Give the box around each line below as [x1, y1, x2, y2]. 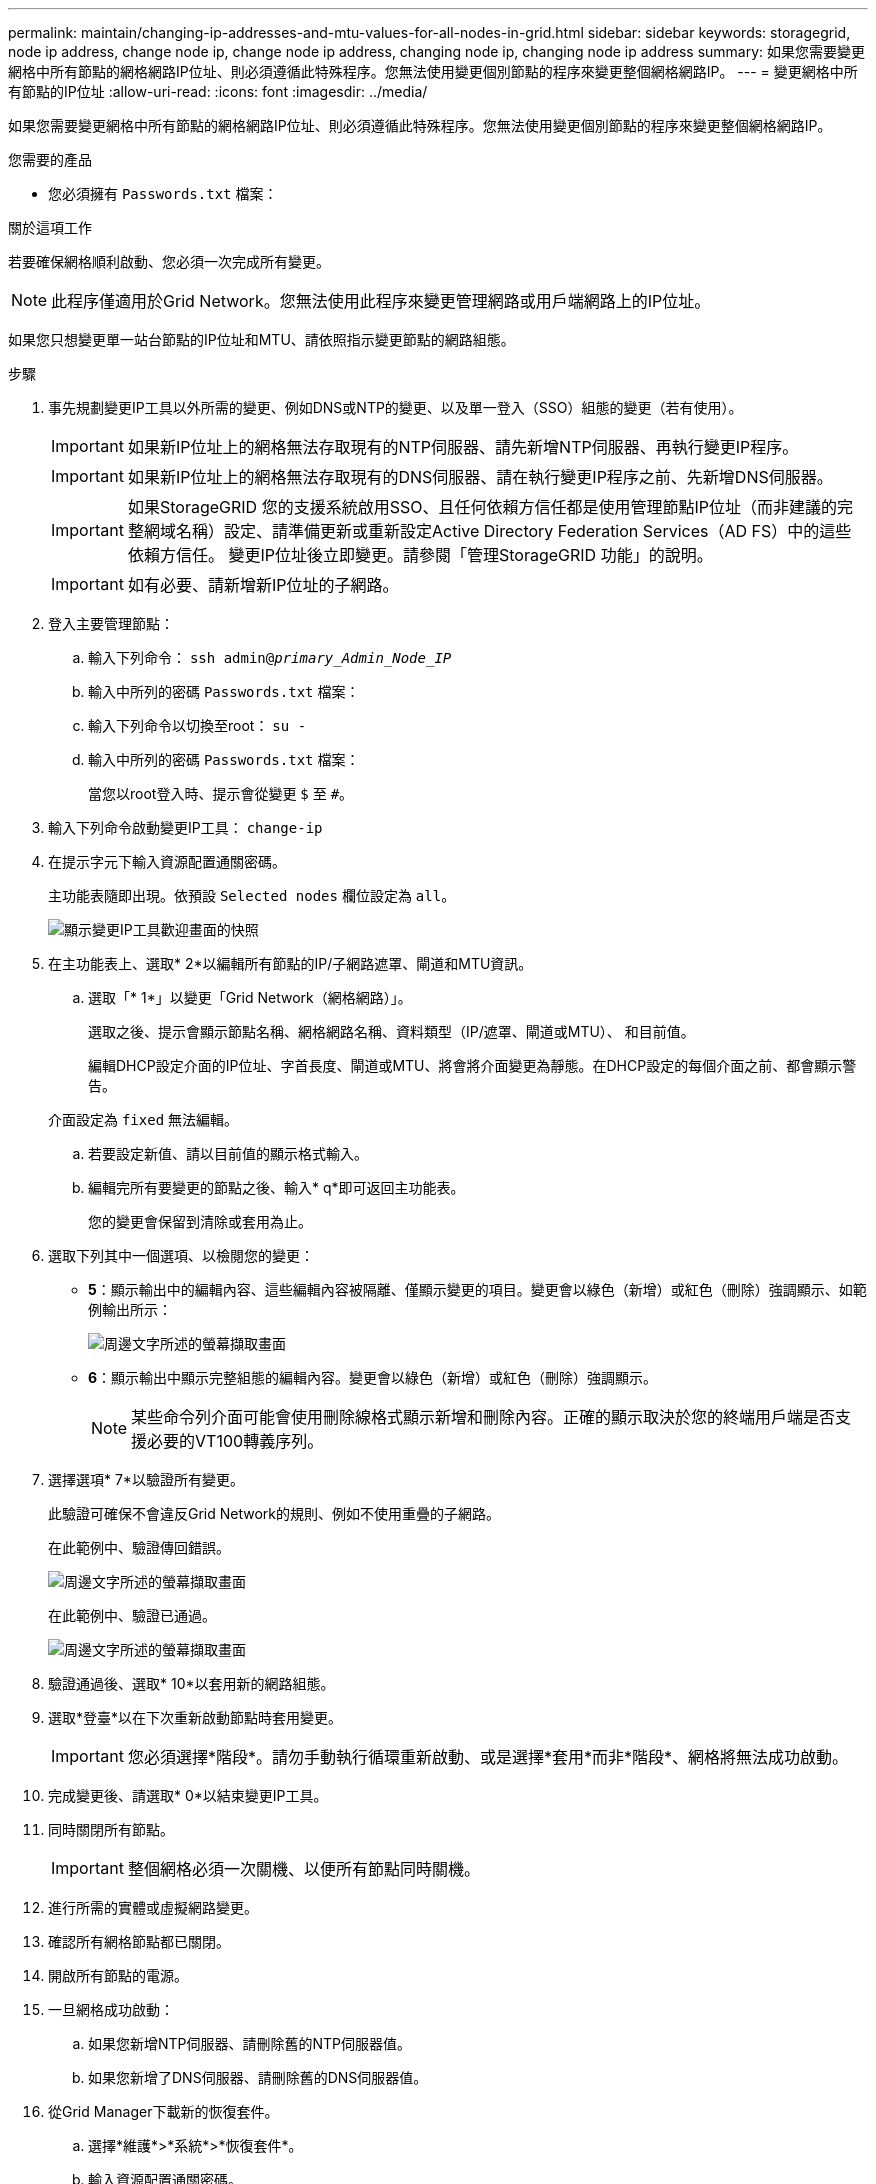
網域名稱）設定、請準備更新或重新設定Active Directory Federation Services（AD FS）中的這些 [143, 521, 852, 541]
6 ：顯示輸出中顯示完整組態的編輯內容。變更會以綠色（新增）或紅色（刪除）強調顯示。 [88, 1369, 658, 1386]
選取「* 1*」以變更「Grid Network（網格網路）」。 [88, 989, 412, 1006]
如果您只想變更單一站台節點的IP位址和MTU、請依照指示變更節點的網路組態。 [8, 331, 515, 348]
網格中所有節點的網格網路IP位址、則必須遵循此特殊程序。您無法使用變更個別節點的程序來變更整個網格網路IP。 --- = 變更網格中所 [8, 63, 858, 80]
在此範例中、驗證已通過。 [48, 1607, 216, 1624]
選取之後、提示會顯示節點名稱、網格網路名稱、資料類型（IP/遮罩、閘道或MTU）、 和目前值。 [88, 1023, 695, 1040]
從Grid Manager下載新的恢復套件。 [48, 2103, 279, 2120]
